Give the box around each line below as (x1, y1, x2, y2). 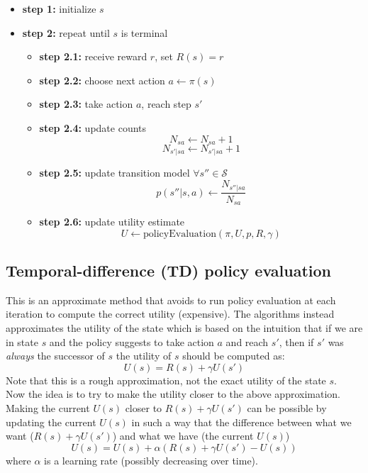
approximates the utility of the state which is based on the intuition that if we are (6, 320, 363, 335)
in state (6, 334, 38, 349)
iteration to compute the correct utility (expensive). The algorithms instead (6, 306, 335, 321)
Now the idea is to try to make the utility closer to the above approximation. (6, 386, 340, 401)
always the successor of (6, 348, 105, 363)
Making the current (6, 400, 90, 415)
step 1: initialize (22, 1, 96, 16)
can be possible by (247, 400, 327, 415)
